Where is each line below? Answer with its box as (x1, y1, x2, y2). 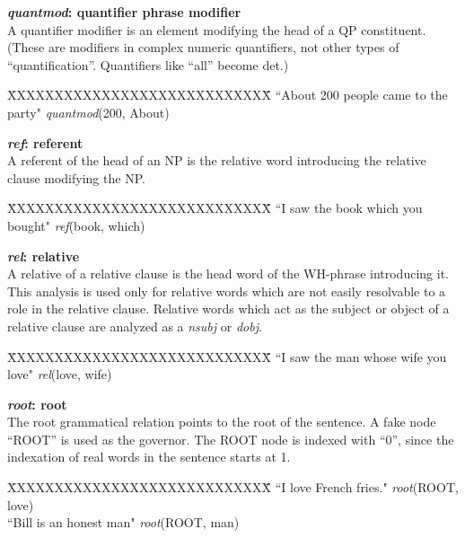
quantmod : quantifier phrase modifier (7, 3, 241, 21)
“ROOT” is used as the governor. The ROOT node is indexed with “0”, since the (7, 429, 454, 448)
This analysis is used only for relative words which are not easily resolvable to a (7, 281, 446, 300)
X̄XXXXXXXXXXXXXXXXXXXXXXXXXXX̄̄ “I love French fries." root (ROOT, (7, 478, 459, 497)
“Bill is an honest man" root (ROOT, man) (7, 513, 240, 532)
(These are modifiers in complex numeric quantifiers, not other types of (7, 38, 399, 57)
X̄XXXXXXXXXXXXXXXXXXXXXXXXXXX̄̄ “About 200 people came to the (7, 85, 448, 104)
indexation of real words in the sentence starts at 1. (7, 447, 291, 466)
